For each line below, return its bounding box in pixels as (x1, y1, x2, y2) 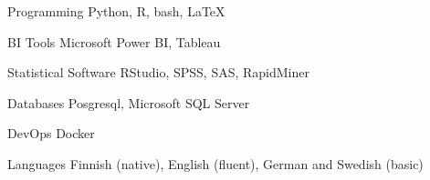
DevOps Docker (7, 124, 95, 143)
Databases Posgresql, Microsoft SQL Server (7, 93, 250, 112)
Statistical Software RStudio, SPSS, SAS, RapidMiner (7, 63, 309, 82)
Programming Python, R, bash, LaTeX (7, 2, 225, 20)
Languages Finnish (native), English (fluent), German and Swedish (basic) (7, 154, 424, 173)
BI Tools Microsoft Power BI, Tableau (7, 32, 221, 51)
